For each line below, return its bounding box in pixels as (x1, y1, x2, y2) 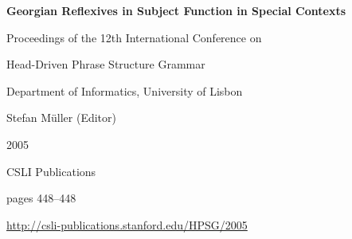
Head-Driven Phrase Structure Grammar (6, 56, 205, 72)
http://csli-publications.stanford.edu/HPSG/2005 (6, 216, 248, 233)
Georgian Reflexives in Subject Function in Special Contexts (6, 2, 346, 18)
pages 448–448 (6, 190, 76, 206)
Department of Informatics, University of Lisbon (6, 82, 243, 99)
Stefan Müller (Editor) (6, 109, 116, 126)
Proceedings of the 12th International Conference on (6, 29, 262, 45)
